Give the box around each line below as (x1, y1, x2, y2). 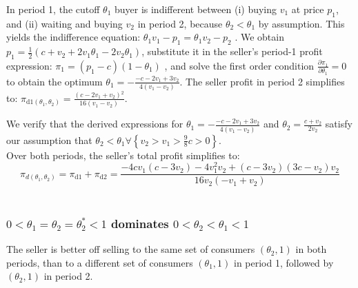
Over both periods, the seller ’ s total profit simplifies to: (6, 147, 240, 162)
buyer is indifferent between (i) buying (114, 2, 277, 16)
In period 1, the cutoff (6, 2, 100, 16)
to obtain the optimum (6, 74, 103, 88)
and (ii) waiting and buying (6, 16, 123, 30)
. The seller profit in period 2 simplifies (179, 74, 345, 88)
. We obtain (235, 30, 284, 44)
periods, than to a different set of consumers (6, 255, 193, 269)
